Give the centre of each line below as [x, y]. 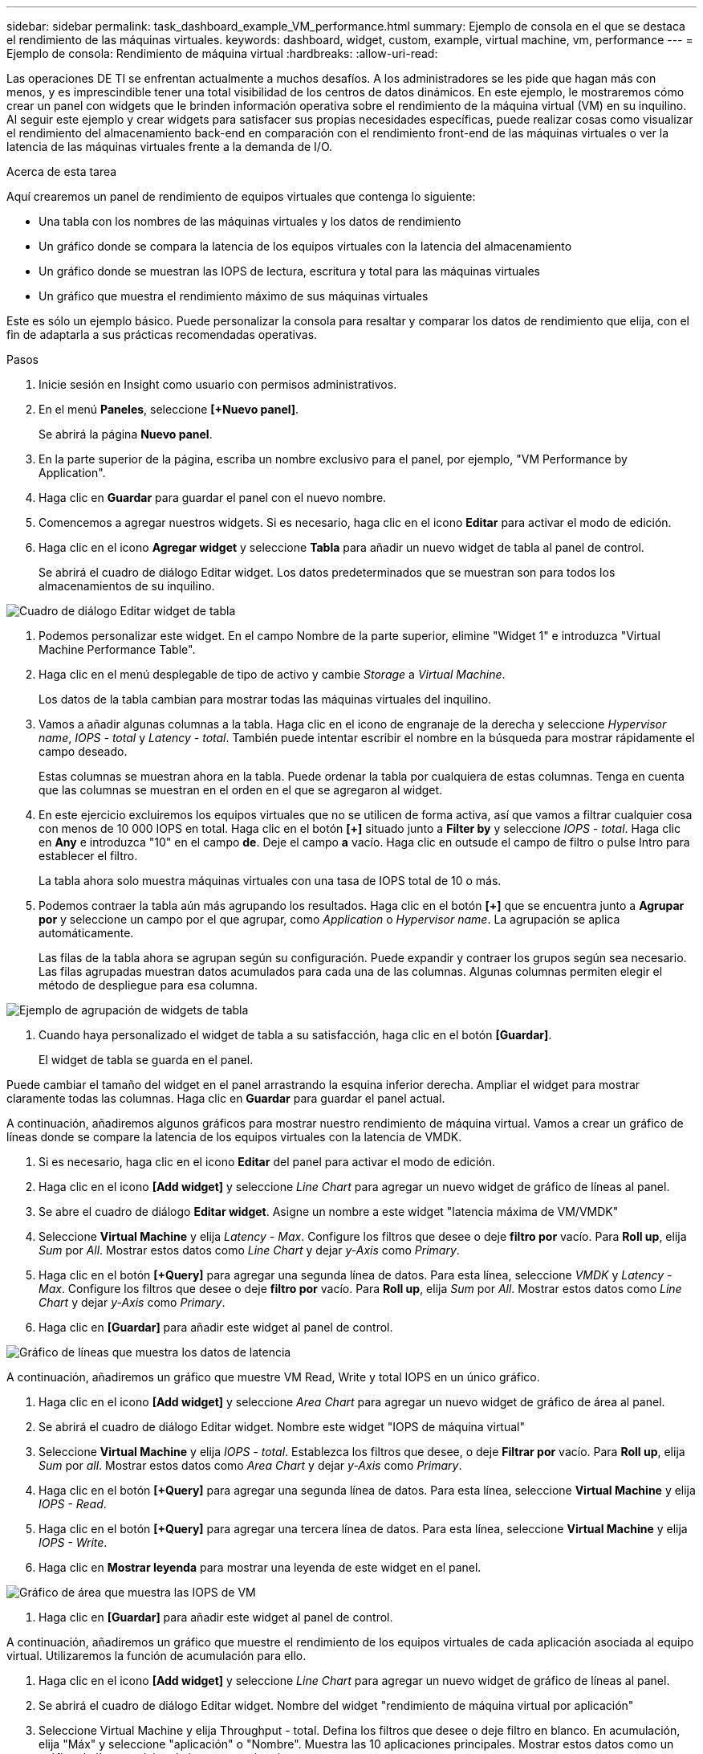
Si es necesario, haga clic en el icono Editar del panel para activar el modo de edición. [267, 1162]
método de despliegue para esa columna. [148, 985]
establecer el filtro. [88, 856]
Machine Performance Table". [117, 649]
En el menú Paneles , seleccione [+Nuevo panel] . [169, 409]
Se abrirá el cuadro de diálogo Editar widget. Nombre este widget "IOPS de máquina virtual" [282, 1427]
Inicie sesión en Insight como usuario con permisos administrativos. [218, 384]
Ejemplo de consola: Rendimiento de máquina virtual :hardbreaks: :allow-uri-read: [222, 53]
